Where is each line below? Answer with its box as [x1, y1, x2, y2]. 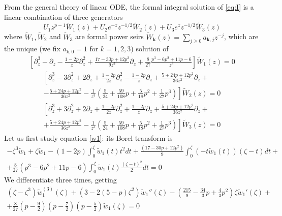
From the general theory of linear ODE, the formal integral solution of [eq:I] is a [4, 2, 254, 12]
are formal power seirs [75, 31, 144, 42]
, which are [224, 31, 259, 42]
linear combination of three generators [4, 11, 123, 22]
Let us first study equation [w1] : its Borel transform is [4, 133, 173, 143]
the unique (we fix [4, 43, 60, 54]
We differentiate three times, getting [4, 174, 117, 185]
